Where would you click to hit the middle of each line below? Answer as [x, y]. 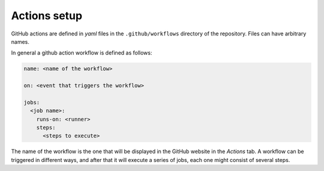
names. [20, 41]
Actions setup [47, 16]
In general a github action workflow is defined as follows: [82, 53]
